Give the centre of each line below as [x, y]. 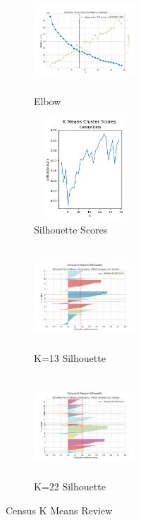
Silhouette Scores [71, 229]
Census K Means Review [59, 510]
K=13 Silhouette [70, 357]
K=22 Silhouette [70, 486]
